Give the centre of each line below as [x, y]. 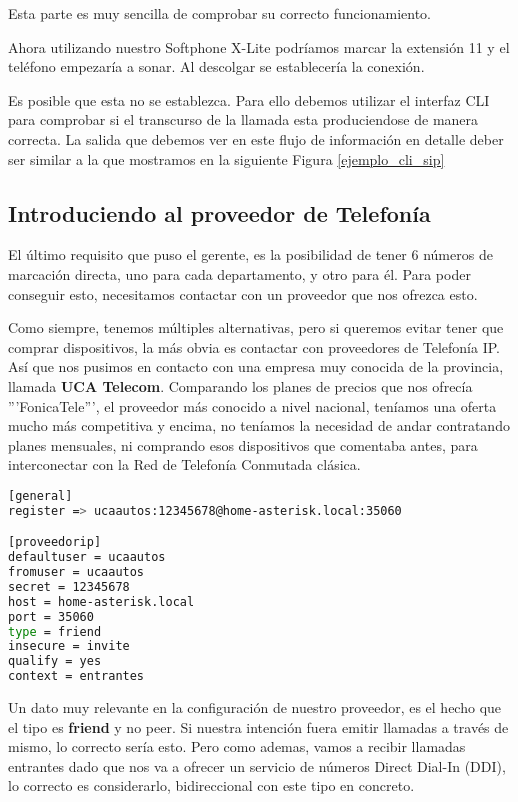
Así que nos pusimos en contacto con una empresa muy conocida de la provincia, [256, 366]
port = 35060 [51, 616]
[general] [40, 495]
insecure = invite [69, 646]
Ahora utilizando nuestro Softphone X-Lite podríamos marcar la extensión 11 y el [259, 46]
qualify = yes [55, 661]
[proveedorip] [55, 542]
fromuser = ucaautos [76, 572]
